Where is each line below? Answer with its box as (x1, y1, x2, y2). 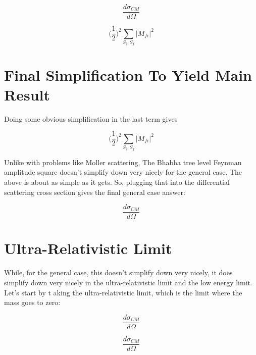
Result (4, 84, 50, 105)
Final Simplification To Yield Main (4, 64, 252, 85)
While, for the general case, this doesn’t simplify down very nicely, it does (4, 267, 233, 278)
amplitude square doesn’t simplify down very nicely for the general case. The (4, 167, 242, 177)
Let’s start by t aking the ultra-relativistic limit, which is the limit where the (4, 287, 242, 297)
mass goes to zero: (4, 297, 61, 308)
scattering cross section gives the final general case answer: (4, 186, 185, 197)
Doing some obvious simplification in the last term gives (4, 113, 178, 124)
